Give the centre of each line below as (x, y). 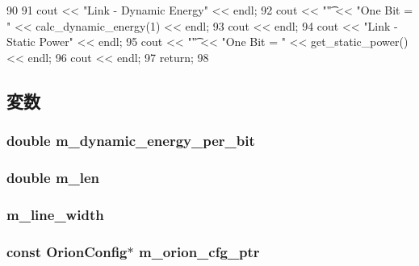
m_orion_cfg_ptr (199, 251)
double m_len (53, 177)
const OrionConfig (67, 251)
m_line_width (55, 214)
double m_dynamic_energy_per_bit (131, 141)
